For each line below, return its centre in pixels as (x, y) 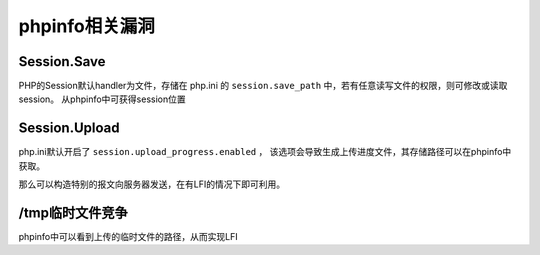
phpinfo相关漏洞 (86, 26)
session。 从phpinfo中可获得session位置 (102, 99)
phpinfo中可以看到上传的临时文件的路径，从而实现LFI (128, 237)
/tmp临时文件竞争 (73, 212)
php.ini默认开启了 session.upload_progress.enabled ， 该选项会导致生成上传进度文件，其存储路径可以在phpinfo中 (265, 152)
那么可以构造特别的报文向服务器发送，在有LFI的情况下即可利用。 (151, 184)
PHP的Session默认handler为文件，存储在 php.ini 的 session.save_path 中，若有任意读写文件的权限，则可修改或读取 (263, 86)
